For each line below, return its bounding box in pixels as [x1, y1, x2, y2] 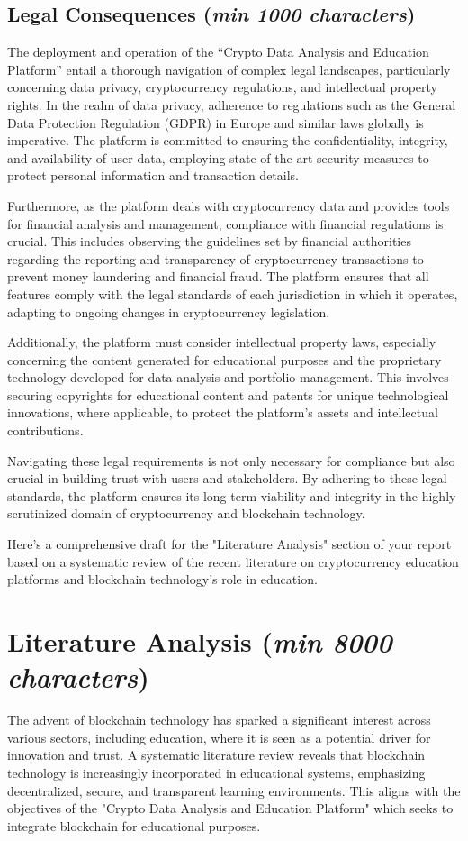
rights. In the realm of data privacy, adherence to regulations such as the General [7, 95, 456, 114]
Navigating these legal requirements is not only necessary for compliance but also [7, 451, 455, 470]
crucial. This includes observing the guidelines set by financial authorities [7, 232, 411, 251]
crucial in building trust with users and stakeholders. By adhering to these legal [7, 469, 447, 488]
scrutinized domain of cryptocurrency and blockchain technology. [7, 504, 365, 523]
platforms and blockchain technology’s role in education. [7, 570, 318, 589]
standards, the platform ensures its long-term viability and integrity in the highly [7, 486, 456, 505]
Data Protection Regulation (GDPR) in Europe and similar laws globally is [7, 113, 424, 132]
